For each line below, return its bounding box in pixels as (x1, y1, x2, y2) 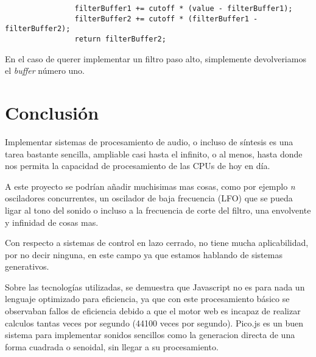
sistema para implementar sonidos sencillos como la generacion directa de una (5, 328, 295, 341)
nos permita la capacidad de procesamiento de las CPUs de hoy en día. (5, 159, 270, 172)
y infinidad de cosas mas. (5, 215, 99, 228)
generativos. (5, 260, 49, 273)
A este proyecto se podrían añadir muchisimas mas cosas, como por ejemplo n (5, 179, 295, 192)
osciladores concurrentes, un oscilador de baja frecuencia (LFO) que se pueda (5, 192, 293, 204)
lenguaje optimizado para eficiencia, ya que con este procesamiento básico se (5, 292, 290, 305)
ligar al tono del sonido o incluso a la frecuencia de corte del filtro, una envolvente (5, 203, 311, 216)
